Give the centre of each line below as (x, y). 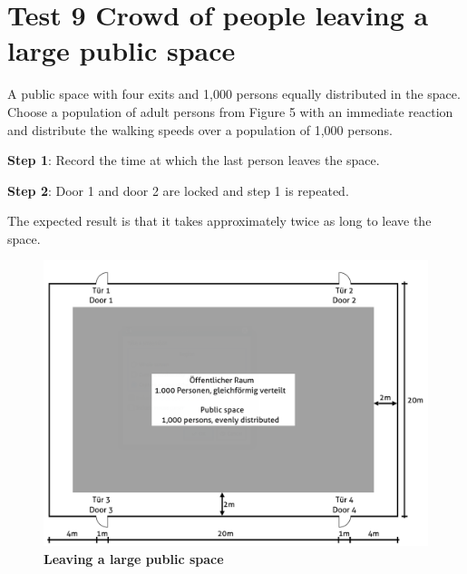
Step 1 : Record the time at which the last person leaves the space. (194, 160)
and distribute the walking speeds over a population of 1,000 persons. (200, 129)
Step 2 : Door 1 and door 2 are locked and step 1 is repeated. (178, 190)
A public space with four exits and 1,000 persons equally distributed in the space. (234, 94)
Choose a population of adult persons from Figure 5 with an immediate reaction (230, 111)
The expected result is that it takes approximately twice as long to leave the (219, 221)
